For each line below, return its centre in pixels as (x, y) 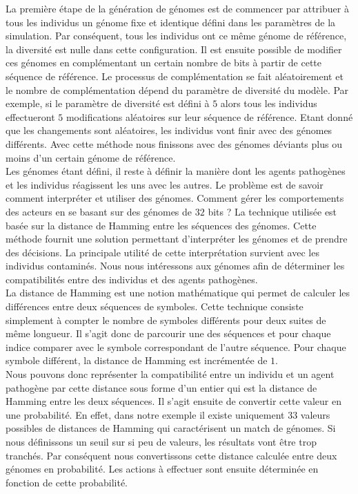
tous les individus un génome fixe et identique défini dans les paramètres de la (171, 22)
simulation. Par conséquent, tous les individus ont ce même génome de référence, (176, 36)
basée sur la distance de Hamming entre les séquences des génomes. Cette (161, 225)
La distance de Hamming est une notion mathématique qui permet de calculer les (178, 293)
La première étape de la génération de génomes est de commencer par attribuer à (177, 8)
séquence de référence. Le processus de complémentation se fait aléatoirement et (175, 76)
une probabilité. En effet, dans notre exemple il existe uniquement (145, 414)
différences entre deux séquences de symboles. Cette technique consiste (155, 306)
